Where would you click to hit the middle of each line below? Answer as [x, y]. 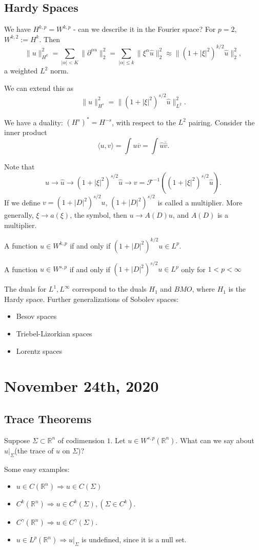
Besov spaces [36, 316]
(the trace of [34, 450]
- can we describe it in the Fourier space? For [145, 29]
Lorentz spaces [39, 350]
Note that [19, 166]
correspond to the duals [109, 289]
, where [203, 289]
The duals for [25, 289]
